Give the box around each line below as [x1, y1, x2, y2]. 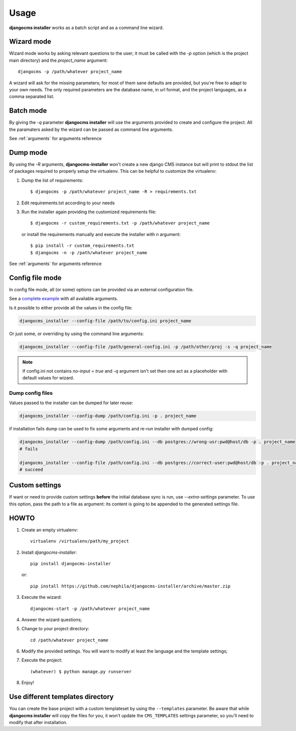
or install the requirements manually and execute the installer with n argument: [21, 231, 181, 237]
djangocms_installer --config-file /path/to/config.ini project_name [19, 318, 191, 323]
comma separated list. [9, 94, 54, 100]
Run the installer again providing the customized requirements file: [21, 209, 156, 215]
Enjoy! [21, 680, 35, 686]
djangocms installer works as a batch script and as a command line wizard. [9, 25, 164, 31]
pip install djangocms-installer [30, 561, 111, 566]
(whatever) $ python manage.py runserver [30, 669, 132, 674]
